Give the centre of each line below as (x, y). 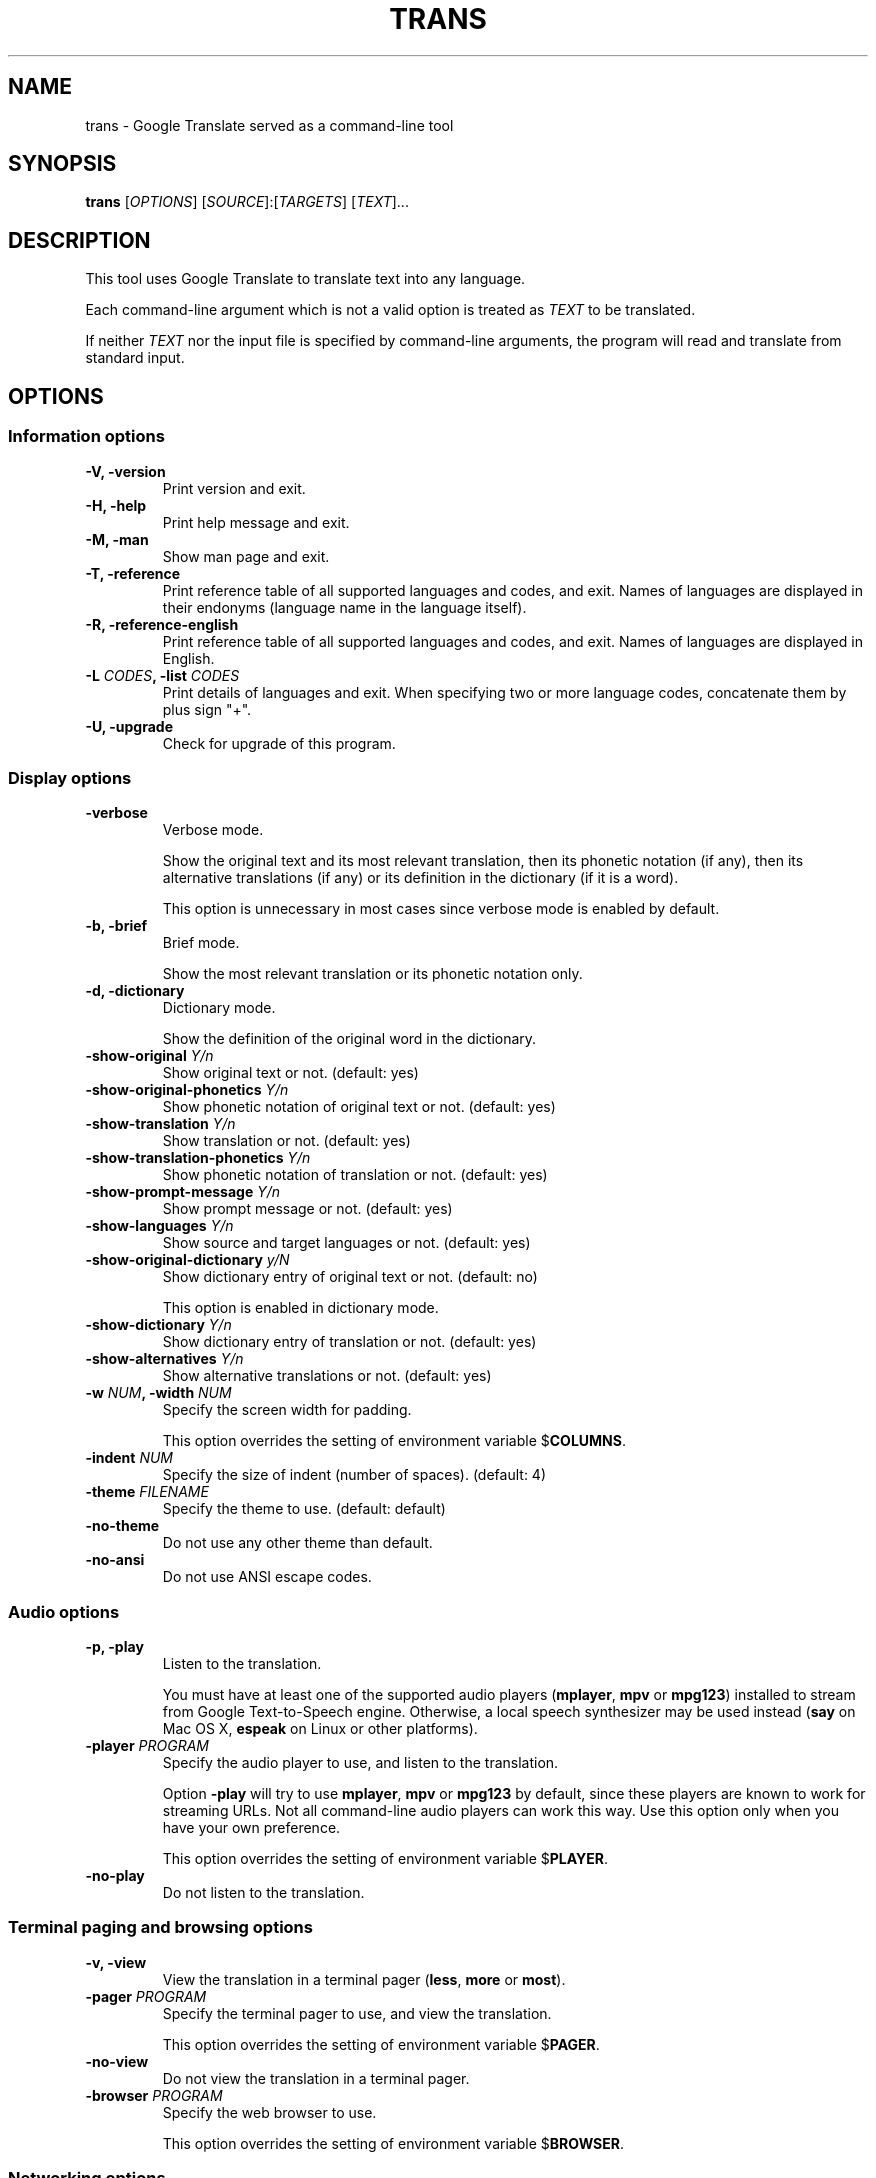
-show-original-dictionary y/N (187, 1260)
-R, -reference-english (162, 624)
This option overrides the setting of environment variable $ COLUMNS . (394, 1441)
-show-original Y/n (149, 1056)
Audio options (64, 1611)
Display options (70, 777)
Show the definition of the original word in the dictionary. (349, 1039)
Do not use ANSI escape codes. (267, 1577)
